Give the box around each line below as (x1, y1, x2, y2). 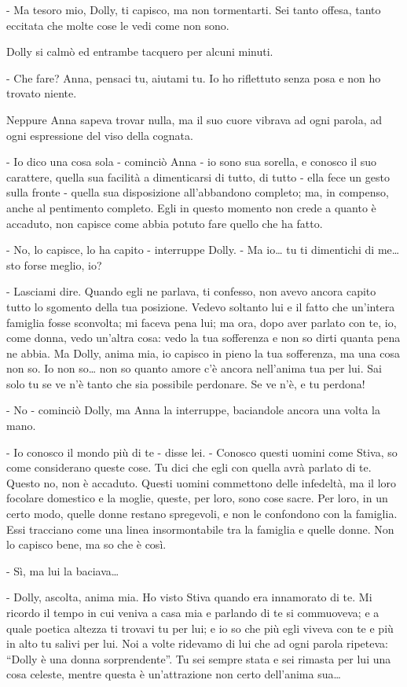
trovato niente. (6, 85, 77, 101)
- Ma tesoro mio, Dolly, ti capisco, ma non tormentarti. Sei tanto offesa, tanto (6, 2, 381, 17)
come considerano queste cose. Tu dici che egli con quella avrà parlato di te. (6, 459, 372, 476)
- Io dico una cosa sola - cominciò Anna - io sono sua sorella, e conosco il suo (6, 153, 377, 170)
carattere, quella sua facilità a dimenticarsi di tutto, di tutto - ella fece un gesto (6, 168, 390, 185)
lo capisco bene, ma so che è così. (6, 536, 167, 553)
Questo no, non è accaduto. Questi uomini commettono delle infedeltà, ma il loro (6, 474, 397, 490)
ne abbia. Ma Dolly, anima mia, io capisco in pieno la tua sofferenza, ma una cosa (6, 344, 400, 361)
